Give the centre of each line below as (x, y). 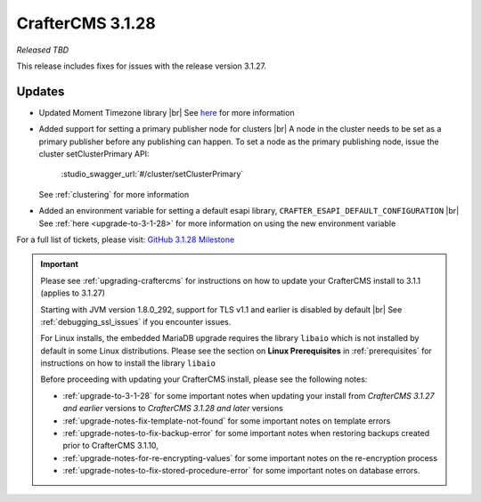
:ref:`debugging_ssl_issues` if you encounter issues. (136, 321)
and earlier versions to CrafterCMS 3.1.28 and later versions (173, 409)
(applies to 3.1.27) (73, 293)
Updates (41, 91)
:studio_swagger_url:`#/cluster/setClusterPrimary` (152, 174)
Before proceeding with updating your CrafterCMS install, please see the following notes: (204, 379)
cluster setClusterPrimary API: (94, 154)
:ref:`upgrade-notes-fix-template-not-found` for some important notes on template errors (227, 421)
